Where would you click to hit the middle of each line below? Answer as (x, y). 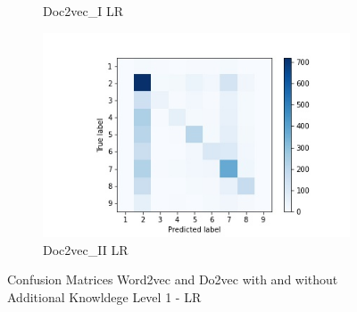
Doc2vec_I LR (83, 11)
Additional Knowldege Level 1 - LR (104, 296)
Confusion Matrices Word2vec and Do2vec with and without (173, 279)
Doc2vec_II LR (86, 249)
